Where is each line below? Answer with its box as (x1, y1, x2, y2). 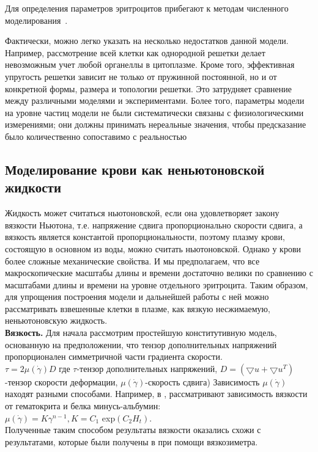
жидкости (5, 178, 62, 197)
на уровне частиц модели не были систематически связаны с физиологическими (5, 106, 304, 118)
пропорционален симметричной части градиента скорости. (5, 350, 223, 363)
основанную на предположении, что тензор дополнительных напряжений (5, 338, 277, 351)
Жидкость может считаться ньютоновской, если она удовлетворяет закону (5, 206, 279, 219)
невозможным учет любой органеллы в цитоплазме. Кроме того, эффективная (5, 58, 295, 71)
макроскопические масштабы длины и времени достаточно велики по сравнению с (5, 266, 313, 279)
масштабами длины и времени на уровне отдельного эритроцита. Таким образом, (5, 278, 308, 291)
